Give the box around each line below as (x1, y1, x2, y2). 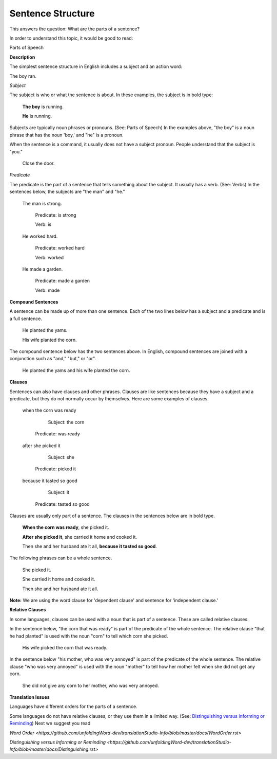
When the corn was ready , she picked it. (22, 524, 110, 531)
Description (9, 54, 35, 60)
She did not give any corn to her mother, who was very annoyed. (22, 682, 159, 689)
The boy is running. (22, 103, 64, 110)
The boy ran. (9, 73, 37, 79)
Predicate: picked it (35, 466, 76, 472)
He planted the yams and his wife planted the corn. (22, 367, 130, 373)
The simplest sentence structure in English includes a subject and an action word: (9, 63, 182, 69)
